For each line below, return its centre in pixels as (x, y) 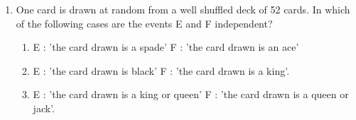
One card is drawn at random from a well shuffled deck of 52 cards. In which (183, 9)
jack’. (44, 108)
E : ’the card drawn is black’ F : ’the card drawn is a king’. (161, 70)
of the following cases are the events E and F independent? (144, 23)
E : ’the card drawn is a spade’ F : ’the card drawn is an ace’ (166, 47)
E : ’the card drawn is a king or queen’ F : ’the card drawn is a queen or (191, 94)
